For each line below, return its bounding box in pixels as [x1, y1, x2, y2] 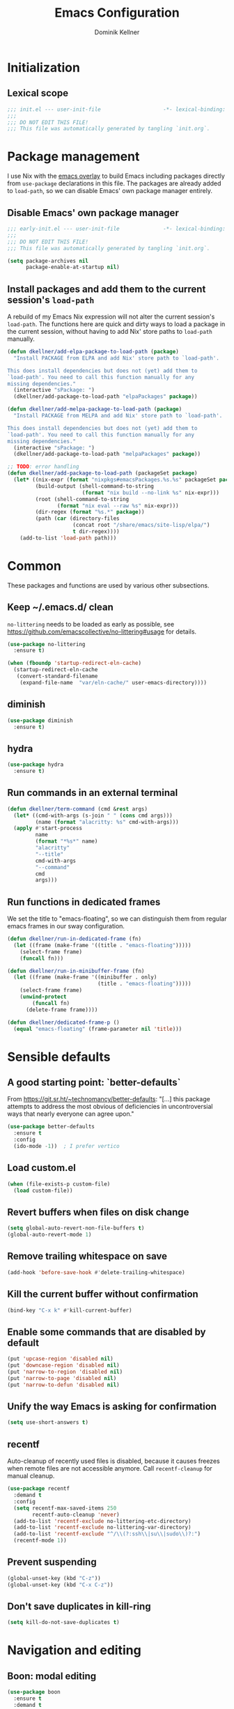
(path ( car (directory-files [35, 515, 120, 522]
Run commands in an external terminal [7, 787, 178, 799]
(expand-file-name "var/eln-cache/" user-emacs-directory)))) [19, 679, 208, 686]
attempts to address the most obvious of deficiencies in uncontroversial [7, 1103, 213, 1111]
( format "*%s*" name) [35, 838, 98, 845]
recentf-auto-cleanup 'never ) [32, 1511, 120, 1518]
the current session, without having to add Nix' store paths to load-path [7, 328, 212, 336]
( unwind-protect [19, 993, 68, 1001]
